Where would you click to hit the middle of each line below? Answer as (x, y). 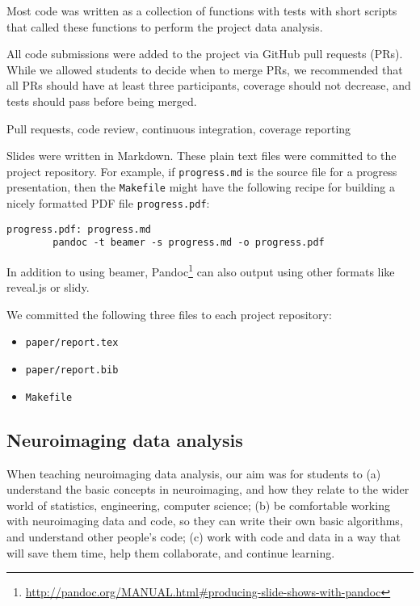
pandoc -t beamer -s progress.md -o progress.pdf (189, 243)
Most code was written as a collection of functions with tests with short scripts (202, 11)
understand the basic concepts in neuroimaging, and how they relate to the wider (208, 489)
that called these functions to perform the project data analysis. (165, 26)
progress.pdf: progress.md (79, 229)
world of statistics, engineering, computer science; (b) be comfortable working (198, 505)
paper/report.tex (72, 343)
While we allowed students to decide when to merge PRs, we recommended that (205, 69)
